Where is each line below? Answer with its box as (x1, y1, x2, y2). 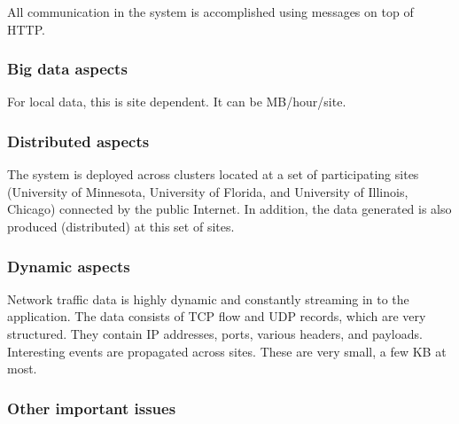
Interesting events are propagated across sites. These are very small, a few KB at (7, 342, 447, 360)
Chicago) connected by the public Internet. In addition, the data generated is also (7, 200, 452, 218)
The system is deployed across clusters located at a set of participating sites (7, 165, 419, 184)
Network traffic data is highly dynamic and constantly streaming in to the (7, 289, 409, 308)
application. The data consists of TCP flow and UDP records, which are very (7, 307, 426, 326)
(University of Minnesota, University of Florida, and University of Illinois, (7, 182, 408, 200)
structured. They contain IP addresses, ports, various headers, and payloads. (7, 325, 423, 342)
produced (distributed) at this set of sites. (7, 217, 235, 235)
